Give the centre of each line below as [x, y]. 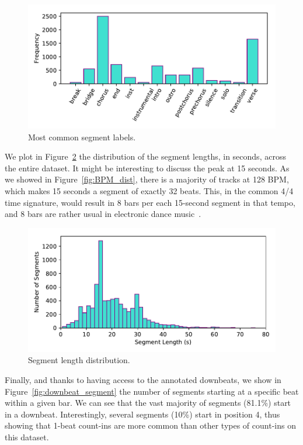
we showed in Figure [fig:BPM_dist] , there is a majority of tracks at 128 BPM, [147, 179]
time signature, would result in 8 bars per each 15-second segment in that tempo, [150, 202]
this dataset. [27, 437]
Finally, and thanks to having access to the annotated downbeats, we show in [143, 379]
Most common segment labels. [82, 137]
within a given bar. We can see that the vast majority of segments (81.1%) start [148, 403]
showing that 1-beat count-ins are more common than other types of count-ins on [150, 425]
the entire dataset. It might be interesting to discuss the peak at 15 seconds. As [147, 168]
